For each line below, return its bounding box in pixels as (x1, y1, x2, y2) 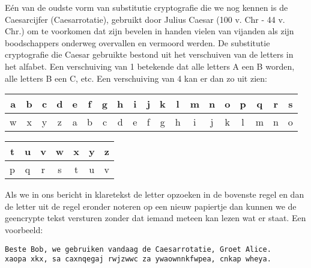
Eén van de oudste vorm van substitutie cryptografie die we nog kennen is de (5, 1, 288, 13)
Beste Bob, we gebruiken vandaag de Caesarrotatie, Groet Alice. (5, 245, 271, 254)
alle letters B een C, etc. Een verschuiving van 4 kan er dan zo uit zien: (5, 72, 267, 84)
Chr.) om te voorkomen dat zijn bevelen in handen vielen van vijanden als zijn (5, 25, 294, 37)
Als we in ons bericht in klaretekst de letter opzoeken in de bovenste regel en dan (5, 188, 304, 201)
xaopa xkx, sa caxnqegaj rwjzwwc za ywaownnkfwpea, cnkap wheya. (5, 255, 271, 264)
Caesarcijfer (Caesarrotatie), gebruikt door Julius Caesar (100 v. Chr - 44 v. (5, 13, 285, 25)
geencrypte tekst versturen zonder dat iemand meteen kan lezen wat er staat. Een (5, 212, 306, 224)
